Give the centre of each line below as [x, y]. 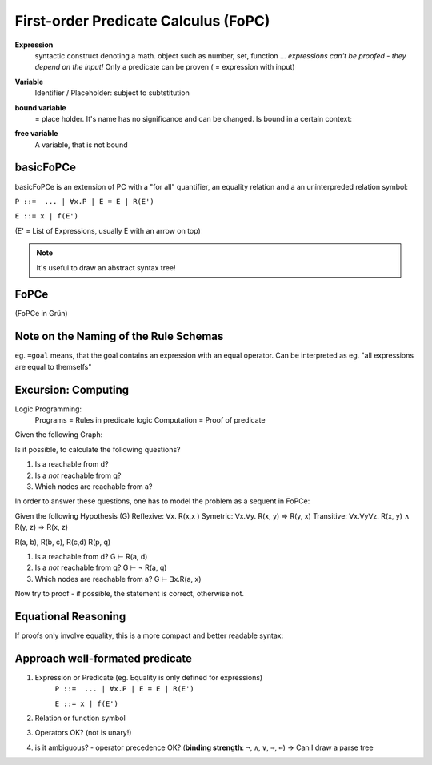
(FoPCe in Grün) [41, 314]
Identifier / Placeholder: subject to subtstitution [112, 93]
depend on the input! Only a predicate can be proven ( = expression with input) [165, 67]
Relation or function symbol [80, 718]
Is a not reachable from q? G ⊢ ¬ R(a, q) [101, 567]
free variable [36, 134]
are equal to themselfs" [53, 366]
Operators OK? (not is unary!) [83, 733]
